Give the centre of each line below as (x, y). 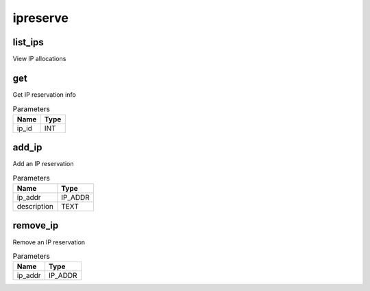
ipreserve (40, 18)
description (35, 207)
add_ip (27, 148)
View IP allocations (39, 59)
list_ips (28, 42)
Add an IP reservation (43, 164)
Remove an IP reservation (49, 242)
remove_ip (36, 225)
